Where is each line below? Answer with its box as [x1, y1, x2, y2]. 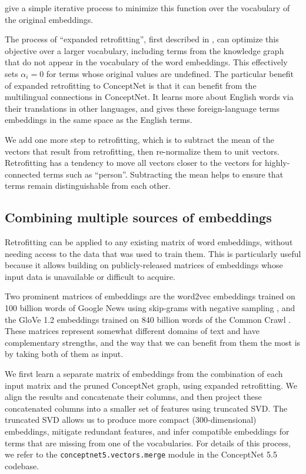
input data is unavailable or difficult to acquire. [5, 270, 175, 282]
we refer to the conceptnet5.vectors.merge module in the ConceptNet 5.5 [5, 448, 277, 460]
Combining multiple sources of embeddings [5, 208, 272, 226]
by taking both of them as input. [5, 348, 124, 360]
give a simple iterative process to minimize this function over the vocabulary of [5, 2, 290, 14]
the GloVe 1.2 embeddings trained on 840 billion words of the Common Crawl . [5, 313, 291, 325]
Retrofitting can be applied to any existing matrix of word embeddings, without [5, 236, 293, 248]
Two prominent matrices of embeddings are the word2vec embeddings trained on [5, 290, 295, 302]
